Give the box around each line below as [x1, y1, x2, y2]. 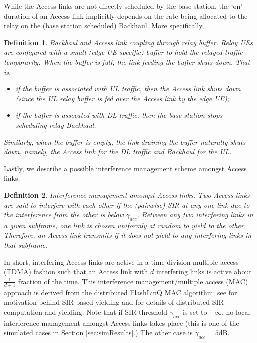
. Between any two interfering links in [137, 209, 253, 220]
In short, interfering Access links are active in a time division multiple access [4, 256, 239, 267]
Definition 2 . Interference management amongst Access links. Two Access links [4, 189, 250, 200]
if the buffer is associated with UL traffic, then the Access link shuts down [15, 83, 241, 94]
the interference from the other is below [4, 209, 124, 220]
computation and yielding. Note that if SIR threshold [4, 306, 168, 317]
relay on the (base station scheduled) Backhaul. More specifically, [4, 20, 204, 31]
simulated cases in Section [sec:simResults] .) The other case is [4, 327, 193, 338]
